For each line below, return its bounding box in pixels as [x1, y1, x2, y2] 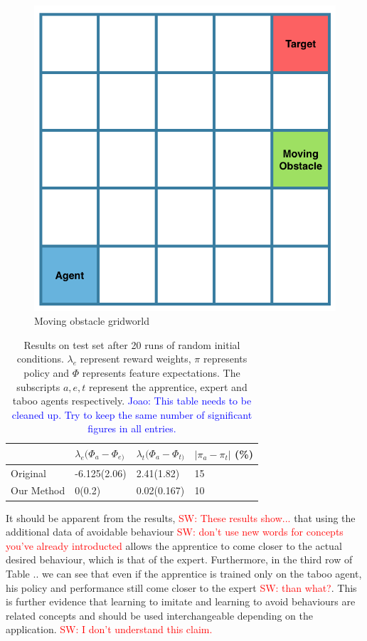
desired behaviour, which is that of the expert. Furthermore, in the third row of [6, 552, 353, 567]
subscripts [16, 379, 60, 394]
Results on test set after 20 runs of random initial [23, 337, 240, 352]
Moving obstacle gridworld [34, 313, 149, 328]
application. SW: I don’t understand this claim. [6, 622, 213, 637]
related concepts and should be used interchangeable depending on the [6, 608, 313, 622]
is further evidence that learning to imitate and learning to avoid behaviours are [6, 594, 356, 609]
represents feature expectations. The [82, 365, 240, 380]
